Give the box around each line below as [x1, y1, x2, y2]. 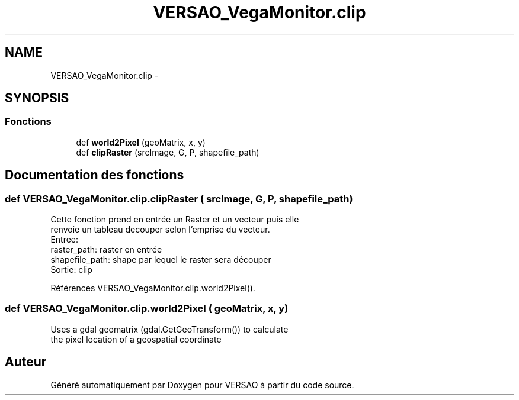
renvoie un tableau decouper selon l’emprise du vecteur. [50, 224, 270, 235]
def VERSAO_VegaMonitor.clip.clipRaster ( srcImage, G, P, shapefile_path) [5, 192, 353, 205]
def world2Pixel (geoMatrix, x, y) [76, 137, 206, 147]
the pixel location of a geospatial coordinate [50, 334, 222, 344]
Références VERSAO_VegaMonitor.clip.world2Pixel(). [50, 283, 255, 293]
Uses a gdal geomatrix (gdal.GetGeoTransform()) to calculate [50, 324, 289, 334]
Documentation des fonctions [5, 167, 184, 183]
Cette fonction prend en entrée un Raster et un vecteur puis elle [50, 214, 299, 225]
